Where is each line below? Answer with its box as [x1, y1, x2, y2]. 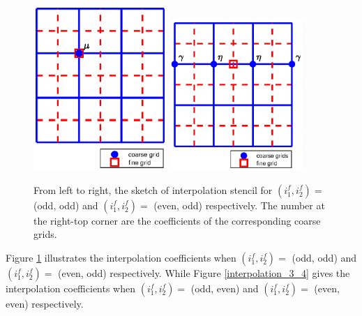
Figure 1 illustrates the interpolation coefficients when [6, 250, 236, 265]
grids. [33, 227, 57, 241]
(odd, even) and [190, 281, 259, 296]
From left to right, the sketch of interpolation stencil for [33, 182, 273, 197]
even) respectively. [6, 296, 84, 311]
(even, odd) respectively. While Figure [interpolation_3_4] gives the [58, 266, 350, 280]
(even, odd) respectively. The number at [153, 197, 325, 212]
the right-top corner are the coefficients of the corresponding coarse [33, 213, 321, 227]
